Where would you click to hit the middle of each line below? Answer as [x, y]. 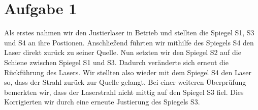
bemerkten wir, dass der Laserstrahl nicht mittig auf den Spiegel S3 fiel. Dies [124, 92]
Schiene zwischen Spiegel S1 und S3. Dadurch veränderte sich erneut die [116, 62]
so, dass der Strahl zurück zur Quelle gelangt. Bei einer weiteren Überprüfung [125, 82]
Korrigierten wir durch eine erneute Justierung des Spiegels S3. [102, 102]
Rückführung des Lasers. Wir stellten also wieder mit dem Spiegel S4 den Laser [128, 72]
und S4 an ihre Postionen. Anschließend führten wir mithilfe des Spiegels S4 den [129, 42]
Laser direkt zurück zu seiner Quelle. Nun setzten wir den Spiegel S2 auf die [123, 52]
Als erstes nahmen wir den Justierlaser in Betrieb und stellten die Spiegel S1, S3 [129, 33]
